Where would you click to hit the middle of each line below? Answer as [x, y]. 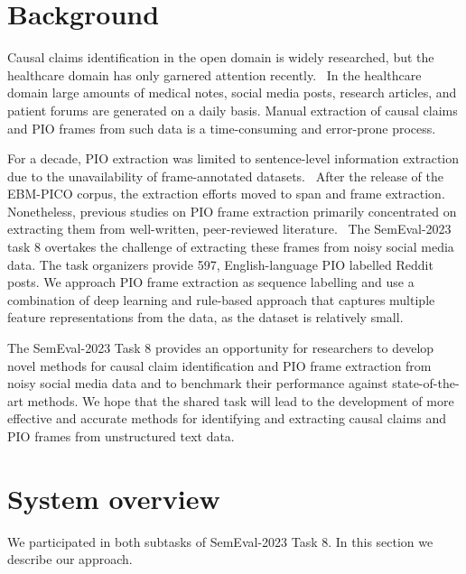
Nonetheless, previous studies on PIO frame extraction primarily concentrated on [232, 211]
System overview [114, 498]
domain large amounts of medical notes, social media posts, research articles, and [232, 93]
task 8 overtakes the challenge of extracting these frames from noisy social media [231, 247]
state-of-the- [426, 383]
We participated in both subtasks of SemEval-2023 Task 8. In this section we [220, 541]
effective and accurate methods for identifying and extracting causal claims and [227, 418]
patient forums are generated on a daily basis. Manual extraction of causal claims [233, 110]
